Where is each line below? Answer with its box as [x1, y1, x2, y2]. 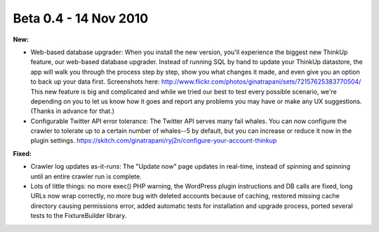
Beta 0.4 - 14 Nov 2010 [13, 11, 149, 26]
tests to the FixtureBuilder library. [30, 212, 127, 220]
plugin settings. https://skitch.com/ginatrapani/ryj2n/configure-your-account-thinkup [30, 136, 277, 145]
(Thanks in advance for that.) [30, 107, 115, 115]
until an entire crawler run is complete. [30, 172, 142, 181]
